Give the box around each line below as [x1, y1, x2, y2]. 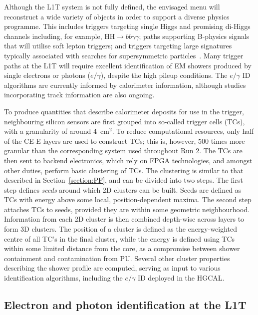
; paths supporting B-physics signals [139, 30, 250, 41]
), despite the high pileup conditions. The [100, 70, 228, 80]
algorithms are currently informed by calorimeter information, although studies [4, 79, 246, 90]
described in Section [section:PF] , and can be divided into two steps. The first [4, 175, 243, 185]
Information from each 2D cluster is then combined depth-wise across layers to [4, 214, 245, 224]
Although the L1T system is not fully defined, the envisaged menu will [4, 1, 220, 11]
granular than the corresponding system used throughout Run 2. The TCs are [4, 145, 243, 156]
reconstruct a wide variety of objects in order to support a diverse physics [4, 11, 230, 21]
